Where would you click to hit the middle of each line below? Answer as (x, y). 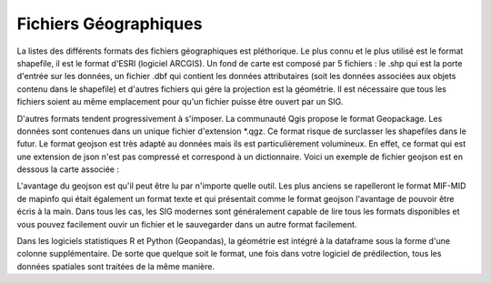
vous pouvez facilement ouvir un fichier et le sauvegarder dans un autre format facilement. (187, 224)
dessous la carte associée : (68, 169)
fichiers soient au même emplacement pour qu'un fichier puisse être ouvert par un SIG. (180, 102)
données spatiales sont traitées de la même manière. (116, 266)
